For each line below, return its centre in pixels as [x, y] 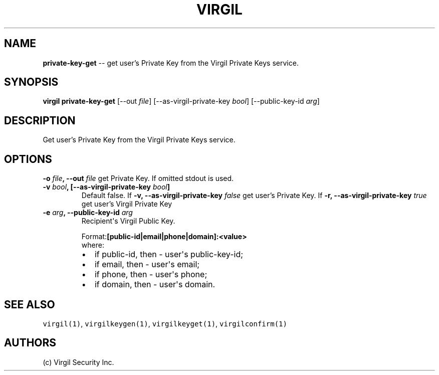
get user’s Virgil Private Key [127, 204]
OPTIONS [28, 159]
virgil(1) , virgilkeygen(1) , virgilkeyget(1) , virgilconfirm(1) [165, 323]
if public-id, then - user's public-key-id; [169, 254]
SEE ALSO [30, 304]
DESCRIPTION [40, 120]
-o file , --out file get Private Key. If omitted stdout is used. [138, 178]
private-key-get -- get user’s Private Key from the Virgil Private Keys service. [171, 63]
